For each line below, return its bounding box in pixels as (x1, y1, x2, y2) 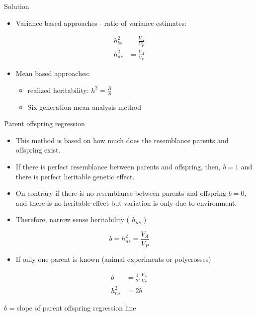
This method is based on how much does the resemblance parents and (15, 135, 229, 145)
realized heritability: (27, 84, 89, 95)
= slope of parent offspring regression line (9, 303, 136, 313)
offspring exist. (15, 145, 61, 155)
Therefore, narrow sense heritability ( (15, 214, 130, 225)
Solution (4, 1, 29, 11)
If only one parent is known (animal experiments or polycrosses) (15, 254, 211, 264)
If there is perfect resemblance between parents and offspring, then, (15, 161, 221, 171)
